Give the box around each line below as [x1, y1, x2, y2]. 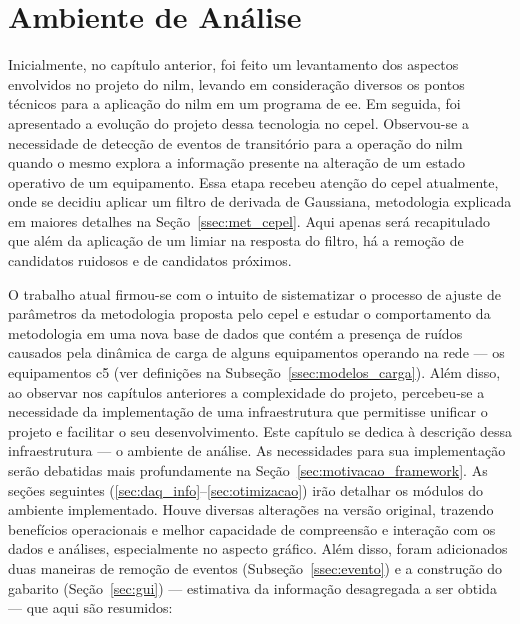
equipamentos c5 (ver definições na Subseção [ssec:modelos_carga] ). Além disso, [8, 362, 501, 383]
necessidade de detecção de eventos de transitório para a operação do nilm [8, 132, 463, 153]
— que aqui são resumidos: [8, 597, 173, 618]
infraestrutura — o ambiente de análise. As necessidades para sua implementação [8, 440, 506, 461]
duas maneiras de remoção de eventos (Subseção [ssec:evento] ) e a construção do [8, 557, 503, 578]
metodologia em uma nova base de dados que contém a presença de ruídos [8, 322, 463, 343]
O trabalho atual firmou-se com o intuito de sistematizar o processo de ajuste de [8, 283, 501, 304]
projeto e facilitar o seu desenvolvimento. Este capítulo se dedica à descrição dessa [8, 420, 513, 441]
